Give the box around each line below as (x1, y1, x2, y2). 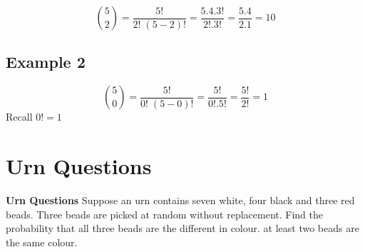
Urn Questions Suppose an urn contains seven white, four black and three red (6, 192, 355, 207)
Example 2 (6, 51, 86, 73)
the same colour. (6, 234, 78, 249)
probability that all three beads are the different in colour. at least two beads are (6, 221, 359, 236)
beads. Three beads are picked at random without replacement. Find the (6, 206, 324, 221)
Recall (6, 109, 33, 124)
